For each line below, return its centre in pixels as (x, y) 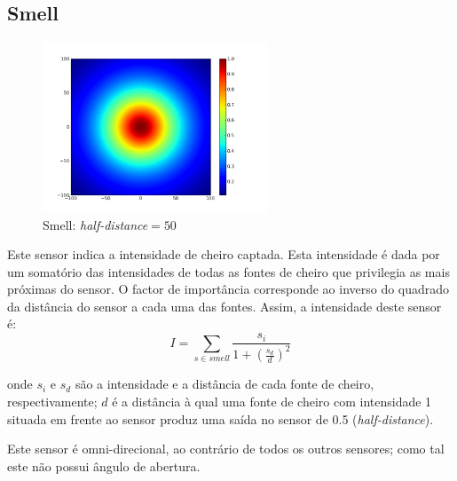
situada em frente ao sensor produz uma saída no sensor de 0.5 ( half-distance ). (221, 418)
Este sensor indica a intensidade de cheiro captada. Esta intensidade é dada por (224, 254)
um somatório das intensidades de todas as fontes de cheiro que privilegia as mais (228, 271)
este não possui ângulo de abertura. (104, 465)
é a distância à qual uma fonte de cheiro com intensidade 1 (272, 402)
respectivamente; (52, 402)
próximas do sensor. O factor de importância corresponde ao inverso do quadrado (228, 289)
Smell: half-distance (95, 224)
